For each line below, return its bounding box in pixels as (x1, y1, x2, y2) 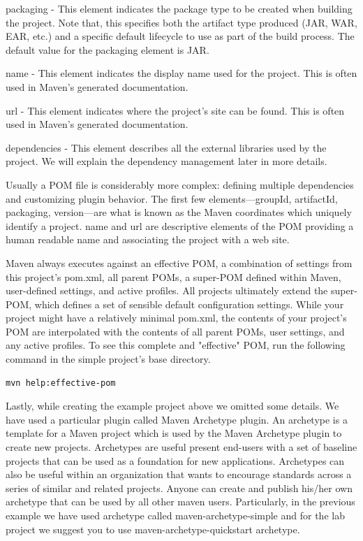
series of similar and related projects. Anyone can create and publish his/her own (6, 480, 353, 495)
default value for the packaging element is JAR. (6, 42, 209, 57)
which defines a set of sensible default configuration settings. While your (34, 296, 344, 311)
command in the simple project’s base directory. (6, 352, 211, 366)
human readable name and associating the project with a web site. (6, 232, 290, 247)
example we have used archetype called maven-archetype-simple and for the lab (6, 508, 345, 522)
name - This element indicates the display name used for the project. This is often (6, 66, 357, 80)
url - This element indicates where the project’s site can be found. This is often (6, 103, 345, 117)
